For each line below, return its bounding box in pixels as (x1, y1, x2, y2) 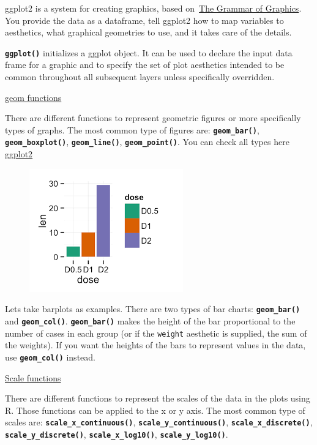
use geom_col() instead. (5, 350, 95, 363)
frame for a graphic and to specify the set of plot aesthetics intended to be (5, 58, 285, 71)
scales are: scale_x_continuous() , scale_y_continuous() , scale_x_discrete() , (5, 416, 313, 428)
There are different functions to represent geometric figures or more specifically (5, 111, 301, 124)
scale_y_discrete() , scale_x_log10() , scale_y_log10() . (5, 427, 228, 440)
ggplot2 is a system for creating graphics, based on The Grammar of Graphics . (5, 2, 302, 14)
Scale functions (5, 371, 61, 384)
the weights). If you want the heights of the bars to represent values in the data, (5, 338, 306, 351)
